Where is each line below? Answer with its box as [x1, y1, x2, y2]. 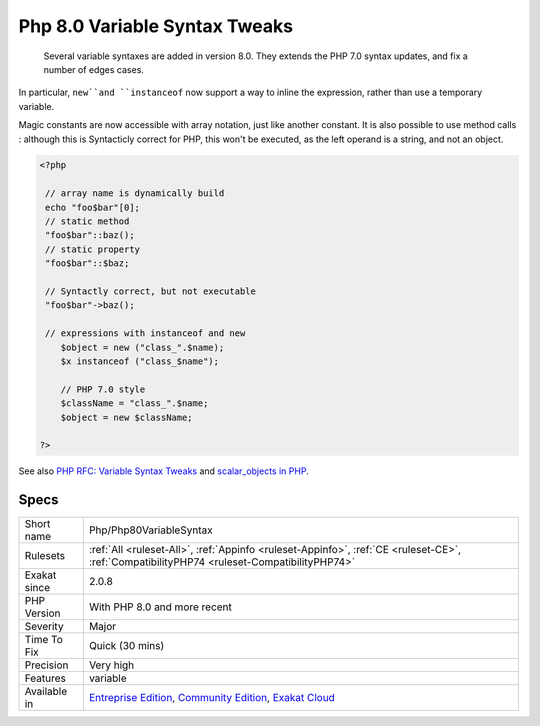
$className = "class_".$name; [60, 398, 209, 409]
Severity [24, 620, 64, 634]
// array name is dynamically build [45, 188, 225, 199]
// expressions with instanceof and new [45, 328, 246, 339]
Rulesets [24, 549, 65, 563]
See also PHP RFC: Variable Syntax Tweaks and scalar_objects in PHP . [18, 465, 309, 477]
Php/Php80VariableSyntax [88, 523, 214, 537]
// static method [45, 216, 130, 227]
